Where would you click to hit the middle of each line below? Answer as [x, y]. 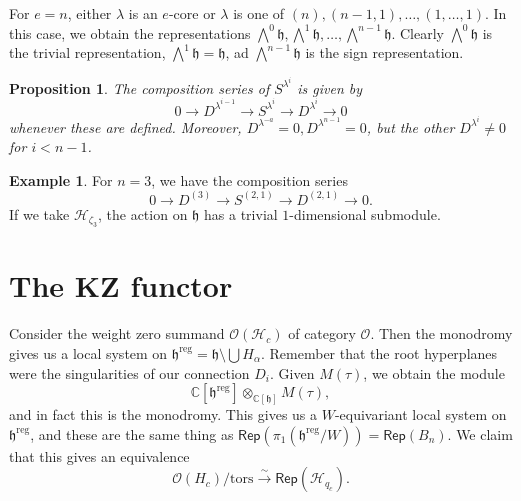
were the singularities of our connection [129, 372]
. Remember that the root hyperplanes [379, 352]
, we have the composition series [249, 179]
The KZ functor [121, 285]
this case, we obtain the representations [130, 32]
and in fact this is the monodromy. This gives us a [163, 413]
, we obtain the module [434, 372]
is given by [330, 87]
